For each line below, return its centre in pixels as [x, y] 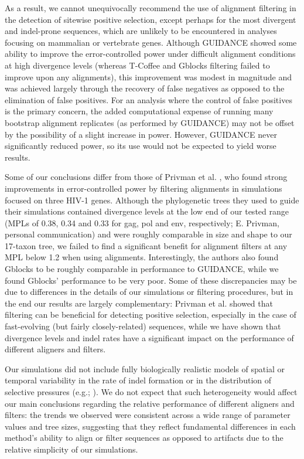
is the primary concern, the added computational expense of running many [139, 111]
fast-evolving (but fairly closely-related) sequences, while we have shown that [143, 326]
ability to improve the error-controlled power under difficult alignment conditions [150, 54]
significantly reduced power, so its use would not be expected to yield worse [141, 146]
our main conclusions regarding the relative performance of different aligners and [150, 403]
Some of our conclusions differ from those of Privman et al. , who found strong [146, 177]
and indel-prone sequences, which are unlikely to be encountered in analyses [141, 31]
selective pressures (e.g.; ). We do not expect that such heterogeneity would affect [151, 392]
